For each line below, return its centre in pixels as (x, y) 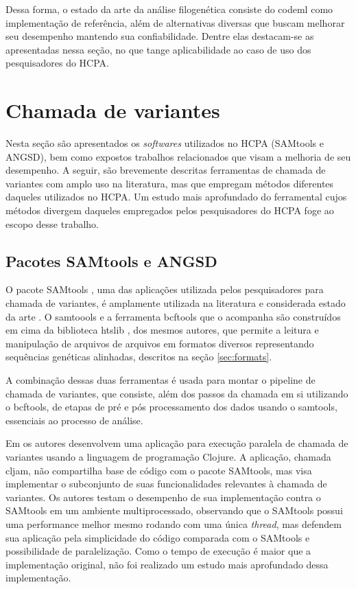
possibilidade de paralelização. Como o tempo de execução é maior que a (158, 551)
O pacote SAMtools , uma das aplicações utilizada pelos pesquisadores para (165, 289)
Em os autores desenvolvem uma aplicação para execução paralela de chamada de (177, 443)
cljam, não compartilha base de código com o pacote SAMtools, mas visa (159, 470)
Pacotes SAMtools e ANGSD (111, 261)
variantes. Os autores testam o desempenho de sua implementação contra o (163, 497)
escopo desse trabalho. (52, 223)
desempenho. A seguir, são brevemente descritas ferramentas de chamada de (166, 170)
